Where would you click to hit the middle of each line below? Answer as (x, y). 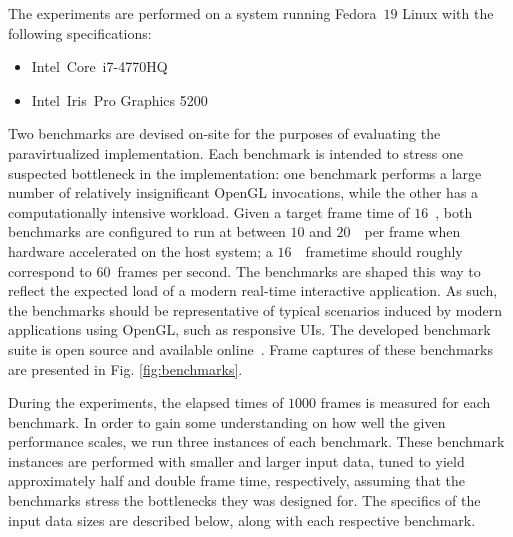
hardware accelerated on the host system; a (140, 250)
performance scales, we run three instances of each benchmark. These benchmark (256, 441)
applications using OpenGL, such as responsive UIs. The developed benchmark (249, 329)
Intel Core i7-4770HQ (99, 66)
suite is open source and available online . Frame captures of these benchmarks (250, 348)
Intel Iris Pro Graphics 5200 (119, 99)
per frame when (412, 231)
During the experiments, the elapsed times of (146, 402)
